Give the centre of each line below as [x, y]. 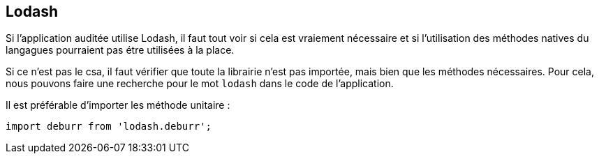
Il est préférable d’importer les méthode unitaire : [118, 105]
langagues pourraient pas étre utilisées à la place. [120, 50]
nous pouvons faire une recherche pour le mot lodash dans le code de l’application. [200, 84]
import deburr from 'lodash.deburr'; [109, 127]
